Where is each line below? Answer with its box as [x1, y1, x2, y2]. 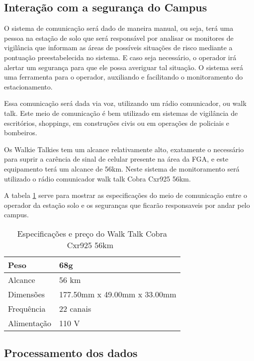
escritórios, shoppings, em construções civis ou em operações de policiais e [4, 117, 230, 128]
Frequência [8, 302, 46, 314]
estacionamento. [4, 81, 53, 91]
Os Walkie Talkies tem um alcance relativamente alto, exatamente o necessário [4, 144, 244, 154]
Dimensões [8, 288, 45, 300]
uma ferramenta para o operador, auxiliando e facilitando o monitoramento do [4, 72, 243, 82]
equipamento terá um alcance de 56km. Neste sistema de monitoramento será [4, 163, 240, 174]
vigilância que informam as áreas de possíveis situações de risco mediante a [4, 42, 233, 53]
